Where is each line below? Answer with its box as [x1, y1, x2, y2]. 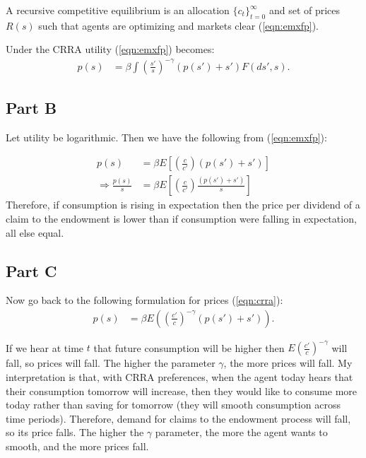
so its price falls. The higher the [6, 425, 144, 440]
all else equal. [6, 225, 64, 240]
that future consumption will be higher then [93, 340, 285, 355]
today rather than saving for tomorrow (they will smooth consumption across [6, 397, 341, 412]
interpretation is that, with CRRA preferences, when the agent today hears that [6, 370, 353, 384]
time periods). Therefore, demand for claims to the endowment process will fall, [6, 411, 351, 425]
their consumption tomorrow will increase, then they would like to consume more [6, 383, 358, 398]
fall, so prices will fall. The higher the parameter [6, 356, 216, 370]
